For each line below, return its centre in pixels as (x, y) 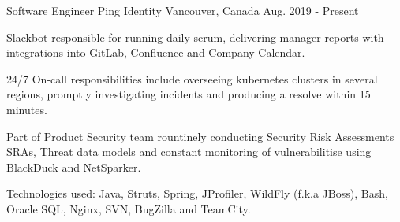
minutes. (27, 109)
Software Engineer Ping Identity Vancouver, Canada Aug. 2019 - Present (183, 10)
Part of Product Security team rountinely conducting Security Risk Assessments (200, 136)
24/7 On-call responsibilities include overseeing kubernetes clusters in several (192, 78)
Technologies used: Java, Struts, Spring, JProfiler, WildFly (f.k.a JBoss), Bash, (197, 193)
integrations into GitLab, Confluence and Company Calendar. (156, 52)
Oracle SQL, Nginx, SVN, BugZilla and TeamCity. (129, 208)
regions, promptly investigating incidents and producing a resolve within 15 (189, 94)
